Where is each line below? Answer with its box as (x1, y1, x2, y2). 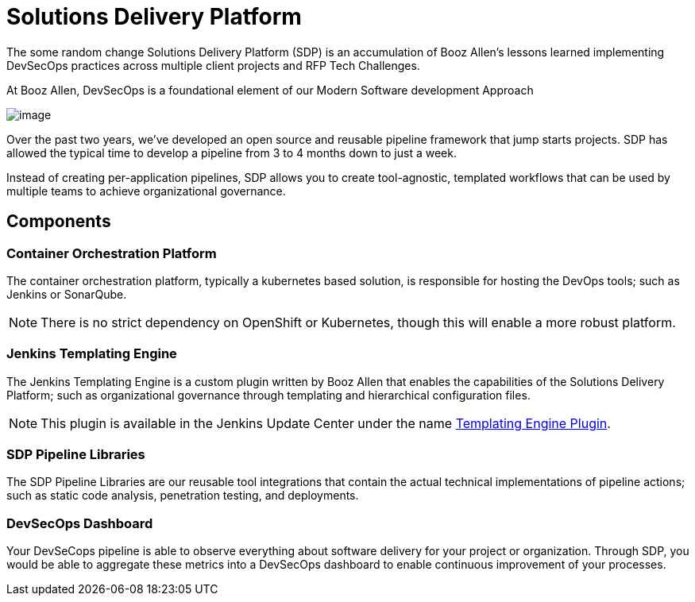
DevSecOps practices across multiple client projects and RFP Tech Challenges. (6, 58, 420, 72)
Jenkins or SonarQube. (6, 287, 127, 301)
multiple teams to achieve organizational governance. (6, 183, 286, 198)
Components (6, 211, 111, 232)
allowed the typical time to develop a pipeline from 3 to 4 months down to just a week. (6, 145, 457, 160)
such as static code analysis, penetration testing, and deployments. (6, 488, 359, 503)
